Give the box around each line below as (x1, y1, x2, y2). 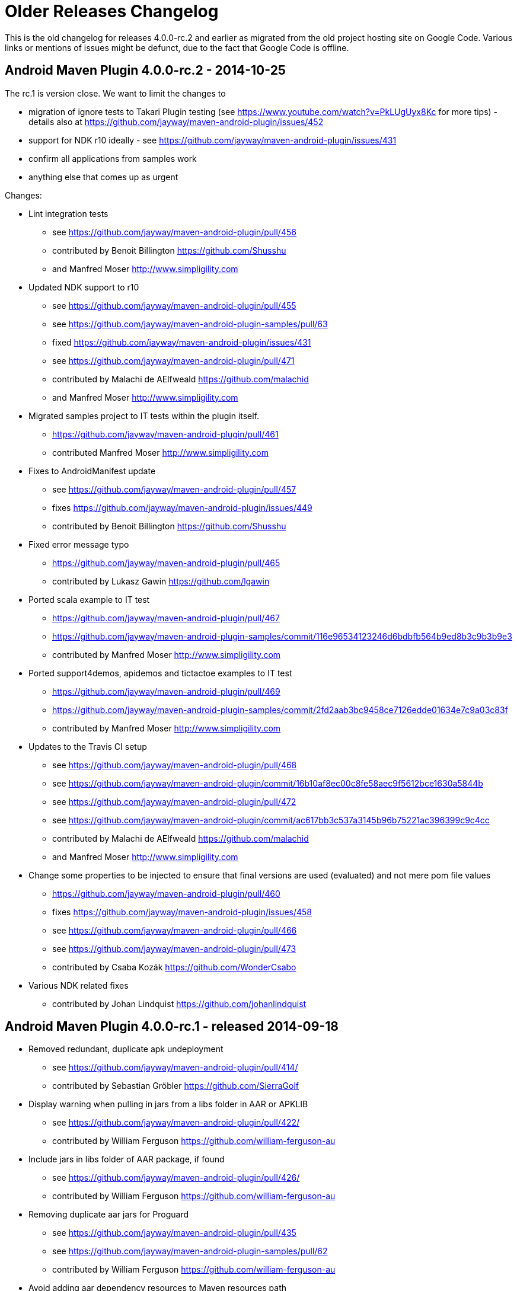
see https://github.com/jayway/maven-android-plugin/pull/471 (52, 355, 295, 366)
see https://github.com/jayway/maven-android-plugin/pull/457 (52, 484, 296, 494)
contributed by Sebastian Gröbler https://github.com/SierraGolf (52, 1081, 299, 1091)
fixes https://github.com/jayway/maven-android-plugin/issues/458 (52, 906, 312, 917)
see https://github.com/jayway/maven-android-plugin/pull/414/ (52, 1062, 298, 1073)
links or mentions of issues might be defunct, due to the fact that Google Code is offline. (5, 42, 349, 53)
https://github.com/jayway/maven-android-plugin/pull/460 (52, 888, 280, 899)
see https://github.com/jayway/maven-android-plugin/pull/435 (52, 1228, 296, 1238)
